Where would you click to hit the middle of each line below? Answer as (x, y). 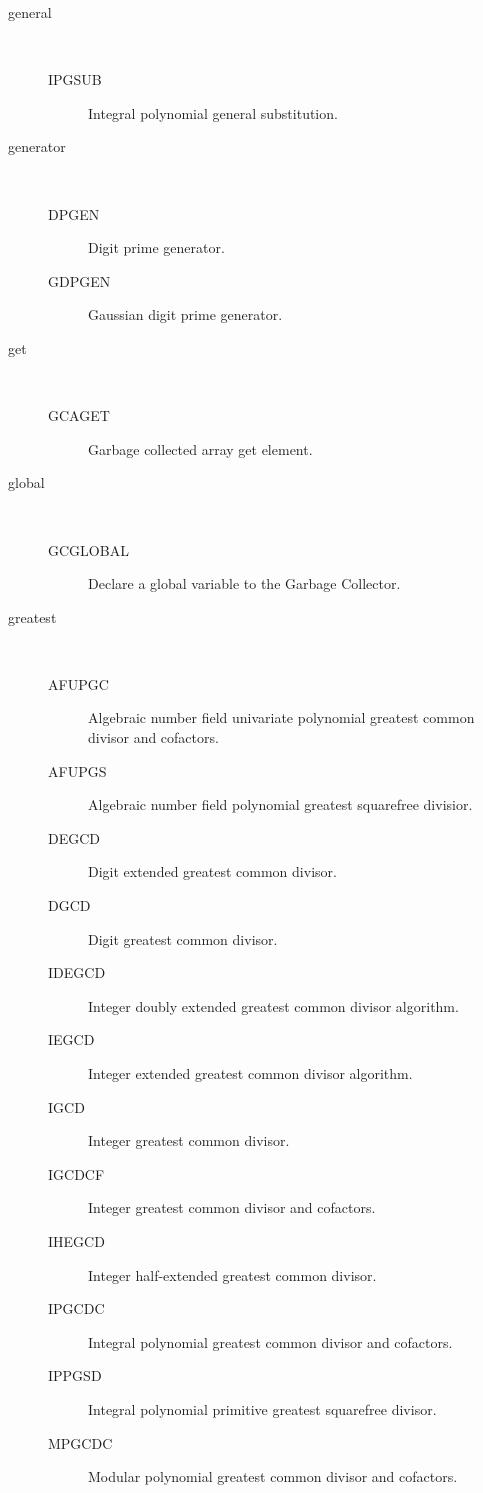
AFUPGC (78, 683)
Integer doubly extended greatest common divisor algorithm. (273, 1005)
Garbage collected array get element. (200, 448)
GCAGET (79, 415)
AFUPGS (77, 770)
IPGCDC (76, 1308)
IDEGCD (77, 972)
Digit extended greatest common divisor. (212, 871)
